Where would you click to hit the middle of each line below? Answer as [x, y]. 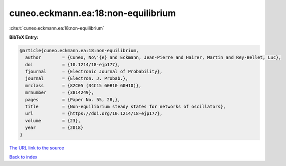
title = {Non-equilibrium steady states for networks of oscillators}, [126, 107]
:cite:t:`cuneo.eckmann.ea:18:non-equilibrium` [57, 28]
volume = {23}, [53, 121]
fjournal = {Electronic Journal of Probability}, [94, 72]
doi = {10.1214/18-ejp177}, [73, 64]
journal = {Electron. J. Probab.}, [77, 78]
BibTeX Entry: [24, 37]
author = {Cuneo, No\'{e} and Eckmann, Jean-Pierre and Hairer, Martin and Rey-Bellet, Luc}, [153, 57]
